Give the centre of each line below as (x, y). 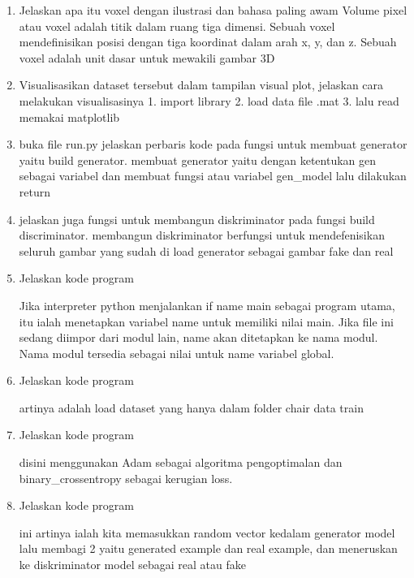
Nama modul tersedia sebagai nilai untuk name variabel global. (177, 353)
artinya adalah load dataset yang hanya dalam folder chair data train (191, 407)
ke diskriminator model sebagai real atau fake (132, 565)
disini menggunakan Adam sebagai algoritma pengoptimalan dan (181, 462)
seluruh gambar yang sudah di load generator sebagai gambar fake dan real (206, 250)
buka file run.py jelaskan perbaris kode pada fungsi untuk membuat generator (213, 144)
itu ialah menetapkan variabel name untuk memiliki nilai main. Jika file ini (206, 321)
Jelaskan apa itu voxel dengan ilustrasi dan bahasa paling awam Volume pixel (213, 10)
